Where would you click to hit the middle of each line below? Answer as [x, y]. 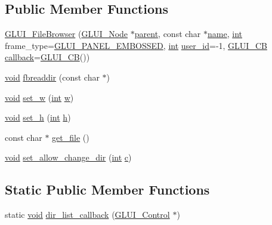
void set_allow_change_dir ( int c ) [68, 157]
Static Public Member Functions [107, 189]
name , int [225, 34]
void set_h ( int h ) [38, 117]
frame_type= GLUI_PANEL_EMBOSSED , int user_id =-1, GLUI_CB [136, 45]
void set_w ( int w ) [39, 97]
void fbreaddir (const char [52, 77]
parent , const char [168, 34]
